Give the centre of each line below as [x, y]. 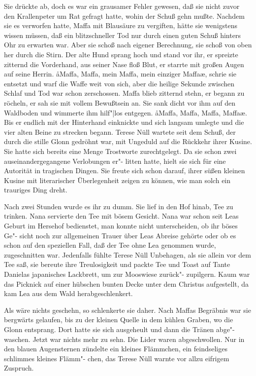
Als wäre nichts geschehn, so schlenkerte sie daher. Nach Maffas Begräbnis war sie [128, 310]
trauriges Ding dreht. [36, 190]
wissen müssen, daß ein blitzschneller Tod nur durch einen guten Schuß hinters [122, 35]
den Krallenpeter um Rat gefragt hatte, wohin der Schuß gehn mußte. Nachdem [124, 16]
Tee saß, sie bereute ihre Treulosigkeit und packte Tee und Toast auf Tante [117, 264]
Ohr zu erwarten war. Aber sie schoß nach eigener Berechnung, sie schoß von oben [128, 45]
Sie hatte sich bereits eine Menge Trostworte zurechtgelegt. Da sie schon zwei [120, 151]
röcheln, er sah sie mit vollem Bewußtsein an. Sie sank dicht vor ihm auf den [120, 102]
